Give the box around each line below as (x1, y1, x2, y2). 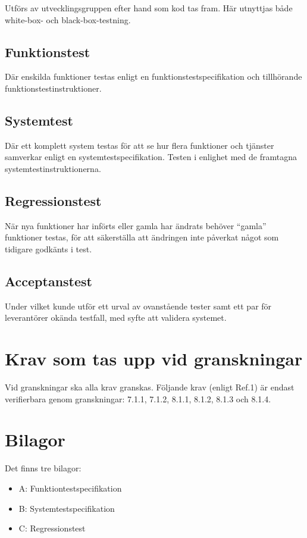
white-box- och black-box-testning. (5, 13, 131, 26)
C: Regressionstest (18, 522, 86, 534)
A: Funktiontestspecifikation (18, 481, 122, 494)
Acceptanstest (5, 271, 92, 290)
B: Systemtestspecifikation (18, 502, 115, 514)
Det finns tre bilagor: (5, 462, 82, 474)
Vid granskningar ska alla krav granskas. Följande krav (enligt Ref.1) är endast (5, 381, 295, 393)
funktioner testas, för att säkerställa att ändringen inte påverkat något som (5, 231, 279, 243)
